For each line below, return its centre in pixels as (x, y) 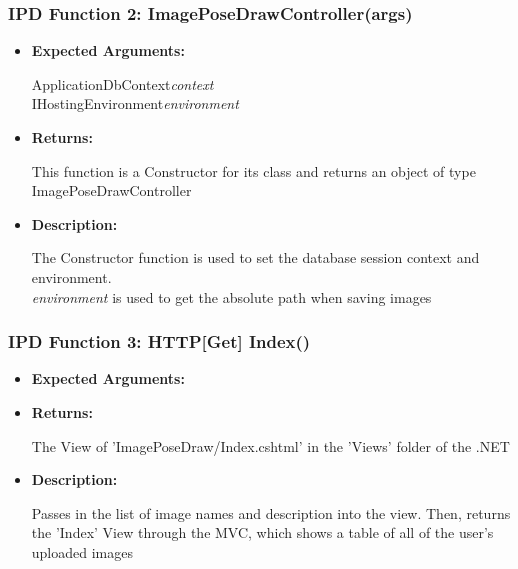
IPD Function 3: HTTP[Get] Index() (159, 341)
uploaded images (82, 551)
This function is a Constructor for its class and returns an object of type (253, 170)
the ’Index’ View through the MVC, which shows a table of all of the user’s (262, 532)
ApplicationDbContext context (122, 83)
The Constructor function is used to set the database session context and (255, 257)
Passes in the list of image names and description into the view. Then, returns (271, 512)
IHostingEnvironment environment (135, 103)
